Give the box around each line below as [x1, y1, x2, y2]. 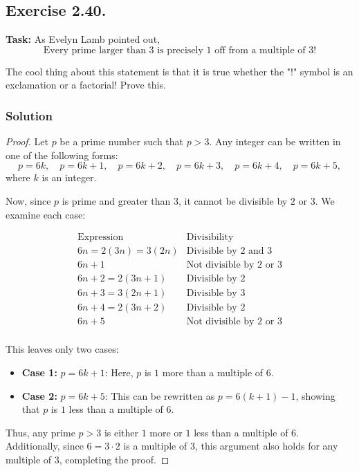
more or [149, 425, 183, 439]
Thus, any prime [6, 425, 75, 439]
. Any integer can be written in [209, 134, 341, 149]
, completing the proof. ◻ [59, 452, 169, 466]
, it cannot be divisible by [178, 193, 288, 207]
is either [104, 425, 138, 439]
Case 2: [21, 388, 57, 403]
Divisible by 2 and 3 [186, 246, 273, 257]
